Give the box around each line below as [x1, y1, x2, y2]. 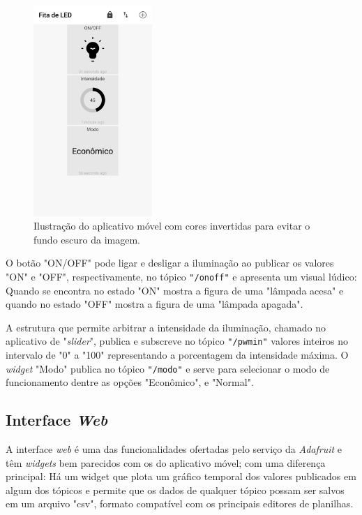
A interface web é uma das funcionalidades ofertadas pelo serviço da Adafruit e [6, 442, 342, 456]
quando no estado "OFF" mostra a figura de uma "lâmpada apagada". [6, 297, 303, 311]
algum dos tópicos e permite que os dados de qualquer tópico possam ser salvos [6, 482, 345, 497]
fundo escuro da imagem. [33, 232, 140, 246]
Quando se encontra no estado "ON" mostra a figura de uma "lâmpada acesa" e [6, 283, 344, 297]
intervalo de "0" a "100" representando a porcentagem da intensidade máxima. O [6, 347, 349, 361]
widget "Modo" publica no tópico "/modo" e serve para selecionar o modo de [6, 361, 330, 375]
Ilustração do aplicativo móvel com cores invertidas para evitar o [33, 218, 310, 233]
